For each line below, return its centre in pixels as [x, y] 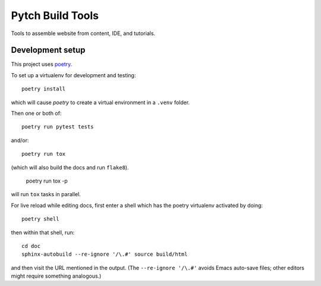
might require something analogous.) [56, 276]
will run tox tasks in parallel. [46, 194]
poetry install [44, 89]
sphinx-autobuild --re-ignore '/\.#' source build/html [105, 254]
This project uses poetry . [42, 64]
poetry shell [40, 219]
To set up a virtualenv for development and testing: [73, 75]
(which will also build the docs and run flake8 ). [70, 167]
